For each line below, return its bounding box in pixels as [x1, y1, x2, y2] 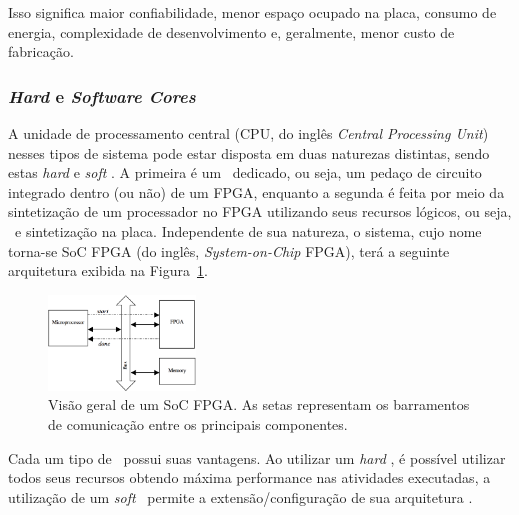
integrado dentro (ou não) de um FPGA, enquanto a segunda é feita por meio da [8, 181, 505, 202]
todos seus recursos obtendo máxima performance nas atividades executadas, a [8, 467, 491, 488]
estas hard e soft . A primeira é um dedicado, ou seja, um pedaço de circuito [8, 162, 482, 183]
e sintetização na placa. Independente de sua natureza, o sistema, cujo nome [14, 220, 482, 241]
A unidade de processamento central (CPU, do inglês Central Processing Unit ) [8, 123, 489, 143]
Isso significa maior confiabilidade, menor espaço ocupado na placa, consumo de [8, 2, 497, 22]
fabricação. [8, 41, 74, 62]
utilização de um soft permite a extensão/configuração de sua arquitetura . [8, 486, 473, 507]
